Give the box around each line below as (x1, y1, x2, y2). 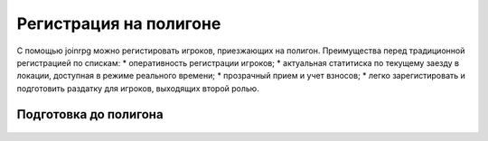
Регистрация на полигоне (16, 14, 221, 33)
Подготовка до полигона (16, 107, 164, 122)
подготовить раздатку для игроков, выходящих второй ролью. (16, 82, 259, 94)
